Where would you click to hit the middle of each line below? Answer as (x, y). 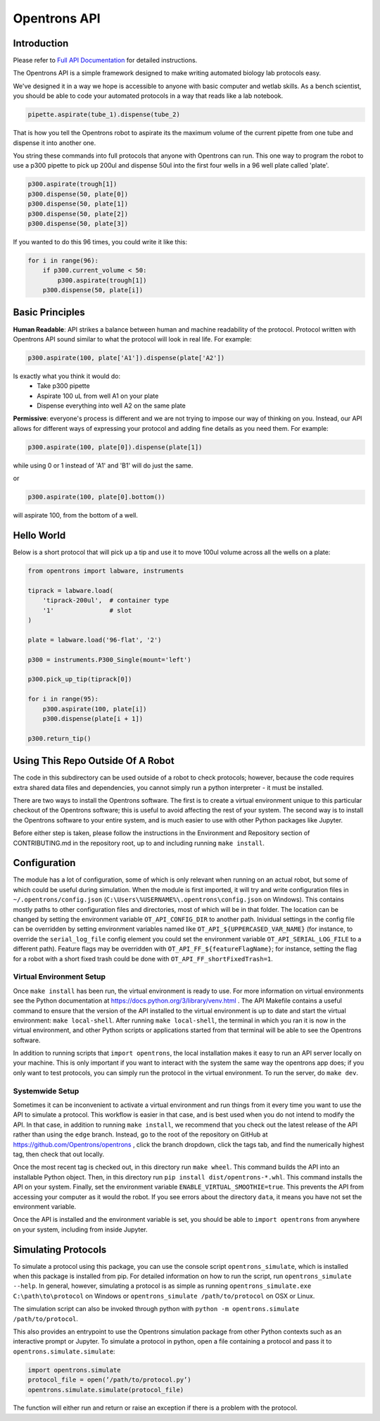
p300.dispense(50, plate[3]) (78, 223)
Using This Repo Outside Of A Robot (94, 761)
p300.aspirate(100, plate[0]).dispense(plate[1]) (115, 447)
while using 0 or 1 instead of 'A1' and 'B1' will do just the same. (103, 465)
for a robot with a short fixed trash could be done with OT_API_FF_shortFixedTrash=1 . (143, 958)
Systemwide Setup (46, 1091)
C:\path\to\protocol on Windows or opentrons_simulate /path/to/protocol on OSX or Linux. (164, 1296)
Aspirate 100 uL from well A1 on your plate (98, 396)
